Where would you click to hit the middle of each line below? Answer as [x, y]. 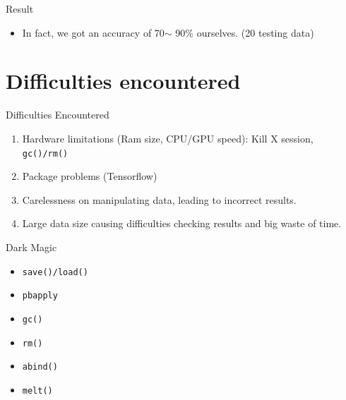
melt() [37, 390]
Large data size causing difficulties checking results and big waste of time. [182, 223]
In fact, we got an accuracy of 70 [93, 32]
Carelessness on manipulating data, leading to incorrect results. [159, 199]
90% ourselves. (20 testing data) [245, 32]
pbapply [40, 296]
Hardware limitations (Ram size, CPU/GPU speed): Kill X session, [168, 138]
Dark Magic [31, 247]
